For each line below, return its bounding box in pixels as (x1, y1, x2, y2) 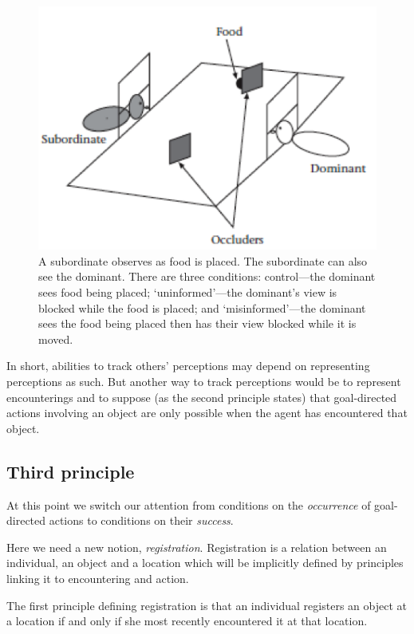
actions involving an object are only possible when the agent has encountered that (6, 404, 408, 421)
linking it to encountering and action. (6, 569, 189, 586)
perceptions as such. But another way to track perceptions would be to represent (6, 373, 401, 390)
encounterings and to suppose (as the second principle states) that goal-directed (6, 388, 397, 405)
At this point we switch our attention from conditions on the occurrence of (6, 496, 371, 513)
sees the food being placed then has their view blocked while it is (38, 315, 357, 332)
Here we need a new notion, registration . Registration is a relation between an (6, 538, 387, 555)
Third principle (6, 459, 135, 483)
